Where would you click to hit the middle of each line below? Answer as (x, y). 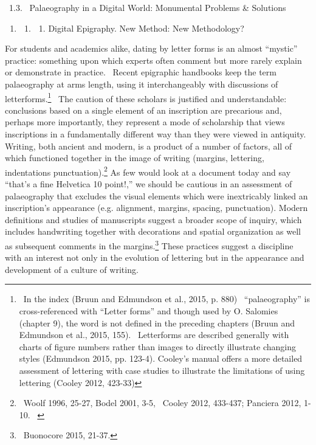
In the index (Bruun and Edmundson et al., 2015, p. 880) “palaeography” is (167, 299)
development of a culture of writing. (72, 269)
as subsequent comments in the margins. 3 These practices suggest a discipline (149, 245)
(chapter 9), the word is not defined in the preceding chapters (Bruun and (157, 323)
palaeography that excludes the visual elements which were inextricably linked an (156, 195)
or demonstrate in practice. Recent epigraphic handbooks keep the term (141, 72)
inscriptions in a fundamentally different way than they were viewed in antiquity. (156, 134)
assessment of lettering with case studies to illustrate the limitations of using (162, 370)
